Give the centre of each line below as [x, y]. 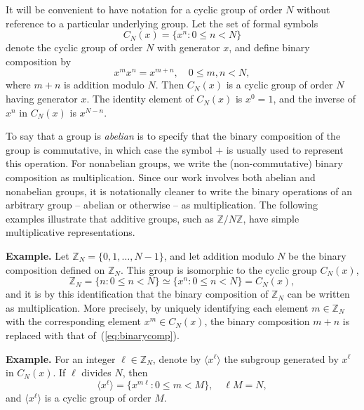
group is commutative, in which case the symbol [109, 149]
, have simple [271, 218]
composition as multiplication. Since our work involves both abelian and [161, 177]
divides [96, 372]
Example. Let [38, 255]
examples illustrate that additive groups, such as [110, 218]
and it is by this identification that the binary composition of [137, 294]
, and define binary [269, 47]
